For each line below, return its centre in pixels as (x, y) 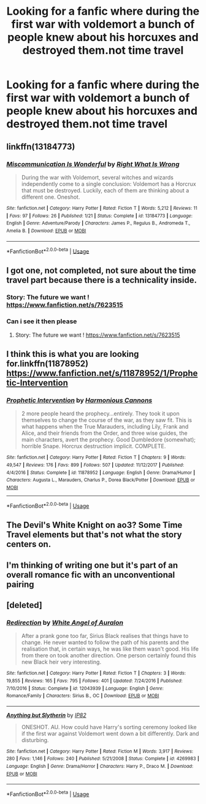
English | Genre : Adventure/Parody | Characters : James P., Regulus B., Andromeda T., (98, 223)
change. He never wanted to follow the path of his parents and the (105, 643)
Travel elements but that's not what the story (94, 535)
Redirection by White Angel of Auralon (65, 622)
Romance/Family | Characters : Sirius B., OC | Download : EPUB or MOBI (83, 696)
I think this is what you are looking (73, 354)
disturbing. (35, 740)
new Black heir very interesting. (61, 662)
